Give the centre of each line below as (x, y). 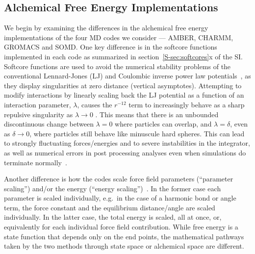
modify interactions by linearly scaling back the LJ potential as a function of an (124, 95)
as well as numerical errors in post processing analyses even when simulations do (125, 152)
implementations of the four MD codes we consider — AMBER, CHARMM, (119, 37)
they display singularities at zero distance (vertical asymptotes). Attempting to (123, 85)
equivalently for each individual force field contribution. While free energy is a (121, 227)
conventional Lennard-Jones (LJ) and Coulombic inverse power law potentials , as (127, 76)
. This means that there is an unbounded (157, 114)
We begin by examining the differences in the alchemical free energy (106, 28)
